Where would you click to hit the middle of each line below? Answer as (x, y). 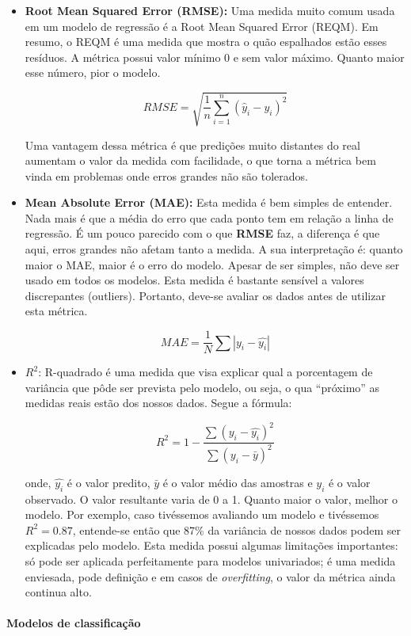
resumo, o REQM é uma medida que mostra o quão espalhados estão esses (206, 42)
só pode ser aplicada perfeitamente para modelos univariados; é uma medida (210, 560)
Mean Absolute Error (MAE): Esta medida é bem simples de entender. (209, 202)
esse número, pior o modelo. (93, 72)
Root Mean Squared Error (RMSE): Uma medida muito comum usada (210, 10)
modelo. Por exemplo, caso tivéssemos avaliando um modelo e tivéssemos (202, 514)
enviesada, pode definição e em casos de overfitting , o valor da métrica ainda (210, 576)
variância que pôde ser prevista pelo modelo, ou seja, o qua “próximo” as (202, 387)
